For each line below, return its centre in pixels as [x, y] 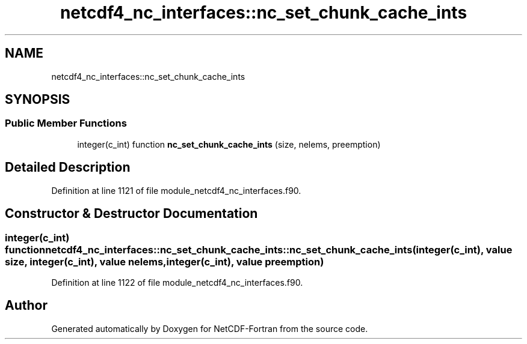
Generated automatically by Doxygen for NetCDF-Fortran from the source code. [210, 328]
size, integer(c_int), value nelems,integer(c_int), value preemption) [165, 261]
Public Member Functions [66, 123]
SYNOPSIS [38, 100]
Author [26, 306]
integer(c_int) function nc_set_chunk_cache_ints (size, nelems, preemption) [229, 144]
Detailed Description [68, 167]
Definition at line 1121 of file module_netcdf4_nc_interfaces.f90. [176, 190]
